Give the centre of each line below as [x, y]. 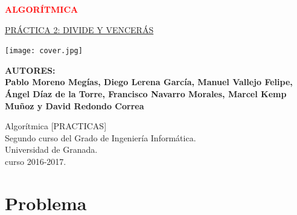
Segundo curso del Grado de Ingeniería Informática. [101, 137]
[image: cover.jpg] [44, 51]
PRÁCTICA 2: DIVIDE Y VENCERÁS [79, 29]
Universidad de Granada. [51, 149]
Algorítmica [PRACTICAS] [56, 126]
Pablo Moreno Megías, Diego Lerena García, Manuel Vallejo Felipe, [149, 82]
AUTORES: [30, 70]
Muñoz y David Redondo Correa [75, 105]
